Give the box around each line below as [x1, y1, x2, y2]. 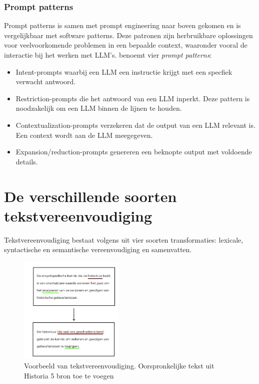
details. [15, 156, 38, 166]
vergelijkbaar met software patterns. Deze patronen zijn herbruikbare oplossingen [4, 30, 253, 40]
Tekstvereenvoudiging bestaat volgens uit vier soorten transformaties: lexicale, [4, 234, 243, 245]
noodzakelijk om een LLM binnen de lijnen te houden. [15, 103, 182, 113]
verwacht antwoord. [15, 76, 76, 87]
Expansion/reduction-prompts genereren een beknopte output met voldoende [15, 146, 252, 157]
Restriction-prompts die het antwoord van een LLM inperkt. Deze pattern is [15, 93, 250, 103]
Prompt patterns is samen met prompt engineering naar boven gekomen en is [4, 20, 241, 31]
